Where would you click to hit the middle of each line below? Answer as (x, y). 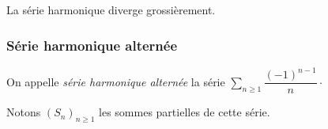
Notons (24, 112)
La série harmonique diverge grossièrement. (111, 9)
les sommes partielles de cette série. (185, 112)
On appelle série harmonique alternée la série (116, 81)
